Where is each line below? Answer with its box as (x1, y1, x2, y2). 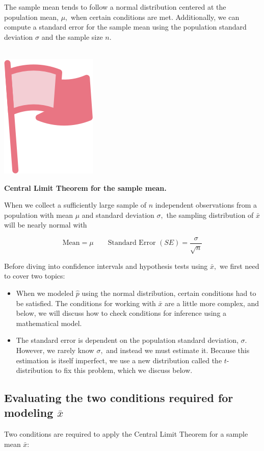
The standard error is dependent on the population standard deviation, (16, 335, 239, 345)
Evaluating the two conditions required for (4, 390, 233, 406)
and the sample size (41, 31, 103, 42)
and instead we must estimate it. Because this (106, 344, 250, 355)
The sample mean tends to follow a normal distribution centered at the (4, 2, 226, 12)
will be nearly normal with (4, 219, 87, 230)
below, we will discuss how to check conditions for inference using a (16, 308, 227, 318)
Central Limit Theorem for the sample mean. (4, 182, 167, 193)
